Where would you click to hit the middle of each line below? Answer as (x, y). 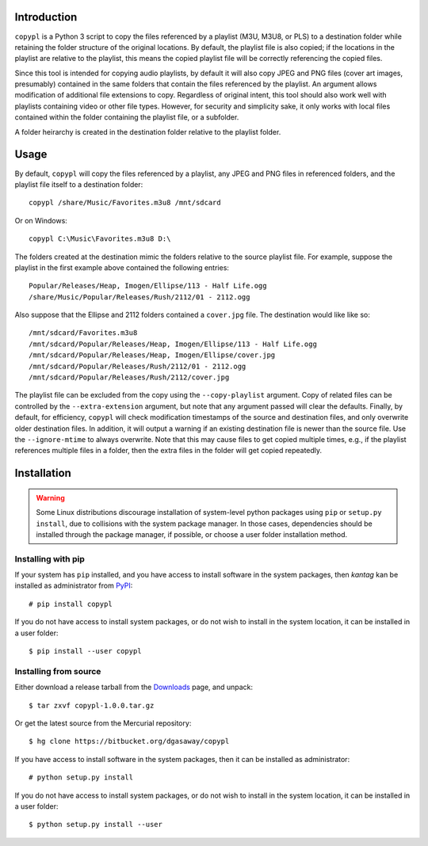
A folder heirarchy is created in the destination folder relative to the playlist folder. (148, 131)
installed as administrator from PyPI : (74, 585)
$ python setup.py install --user (96, 825)
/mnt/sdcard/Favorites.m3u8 (83, 333)
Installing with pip (50, 558)
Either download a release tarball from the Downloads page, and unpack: (134, 687)
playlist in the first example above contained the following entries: (122, 267)
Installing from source (58, 671)
